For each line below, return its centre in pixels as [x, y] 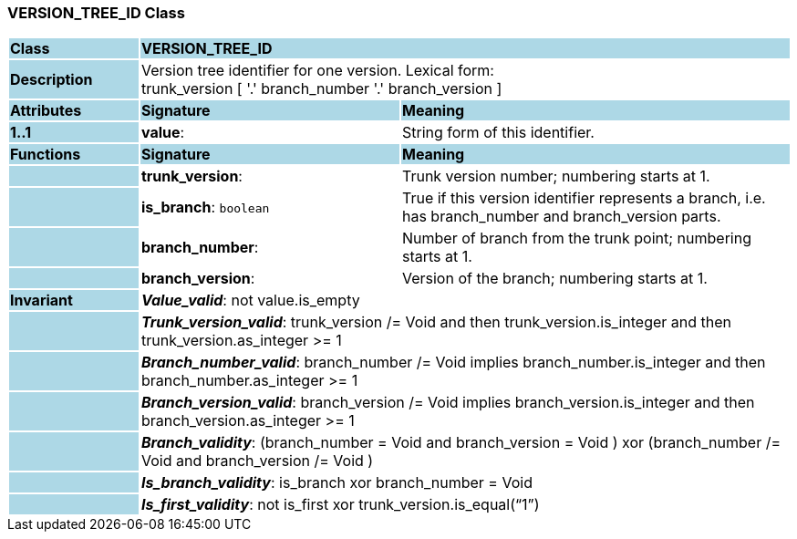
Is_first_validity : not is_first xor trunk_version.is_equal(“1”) [340, 505]
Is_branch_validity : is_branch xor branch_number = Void [336, 483]
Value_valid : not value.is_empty [250, 301]
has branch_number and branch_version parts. [561, 217]
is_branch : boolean [205, 207]
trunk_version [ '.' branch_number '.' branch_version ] [321, 89]
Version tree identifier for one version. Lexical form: [317, 71]
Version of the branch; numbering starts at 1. [554, 279]
